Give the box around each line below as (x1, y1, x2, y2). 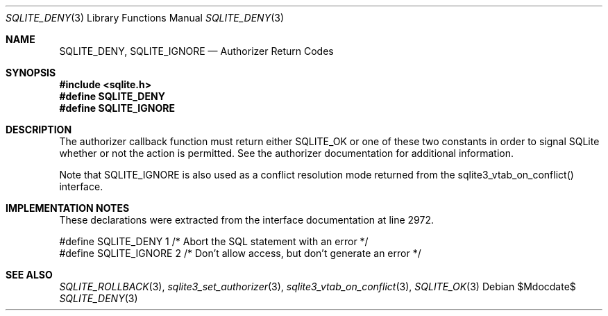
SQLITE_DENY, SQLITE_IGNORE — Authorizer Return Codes (59, 45, 334, 57)
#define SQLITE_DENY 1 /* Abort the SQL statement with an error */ (59, 235, 369, 247)
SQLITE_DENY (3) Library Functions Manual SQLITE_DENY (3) (6, 12, 285, 24)
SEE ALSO (6, 269, 53, 281)
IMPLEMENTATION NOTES (6, 202, 130, 214)
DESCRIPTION (6, 124, 72, 135)
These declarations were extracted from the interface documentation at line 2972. (59, 214, 434, 226)
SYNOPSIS (6, 67, 56, 78)
